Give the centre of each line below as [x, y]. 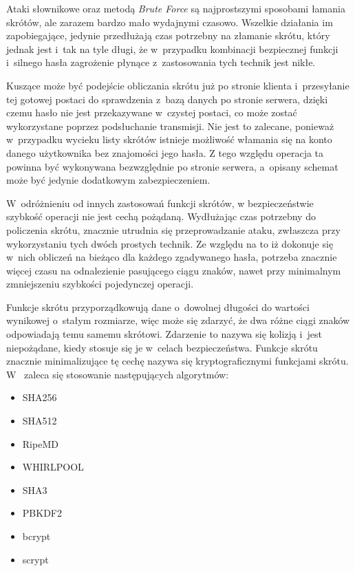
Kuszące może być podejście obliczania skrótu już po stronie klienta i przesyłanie [178, 85]
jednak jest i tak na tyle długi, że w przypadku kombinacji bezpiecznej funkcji [172, 49]
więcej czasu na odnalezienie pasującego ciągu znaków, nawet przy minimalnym [174, 270]
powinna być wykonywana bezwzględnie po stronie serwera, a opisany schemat [172, 166]
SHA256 [40, 397]
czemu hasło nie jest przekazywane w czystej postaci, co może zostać [152, 112]
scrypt [35, 559]
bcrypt [36, 536]
